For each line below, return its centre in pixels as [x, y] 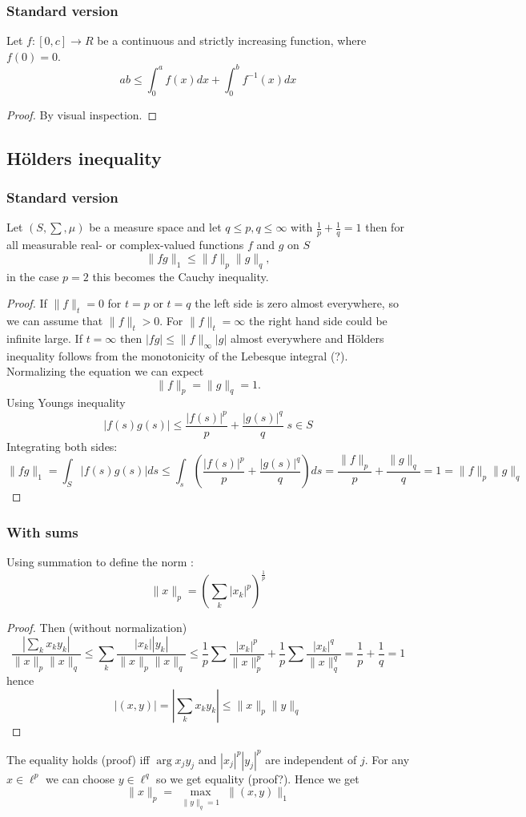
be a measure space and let [155, 227]
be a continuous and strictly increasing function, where [232, 40]
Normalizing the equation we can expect [105, 371]
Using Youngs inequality [66, 402]
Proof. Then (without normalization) [97, 628]
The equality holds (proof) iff [78, 759]
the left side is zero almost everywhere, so [297, 303]
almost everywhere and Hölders [307, 338]
